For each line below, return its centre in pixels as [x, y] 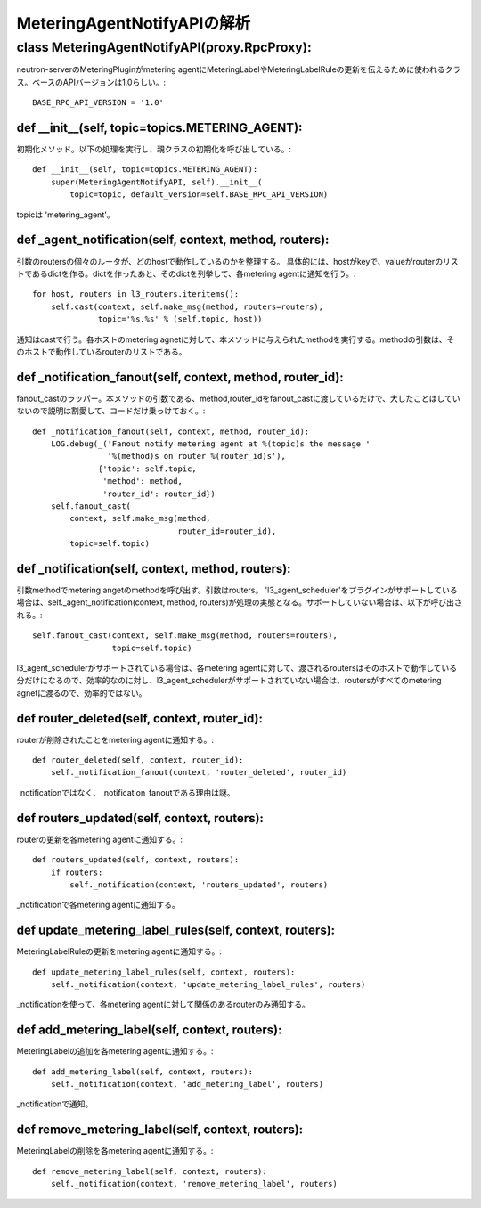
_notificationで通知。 [55, 1104]
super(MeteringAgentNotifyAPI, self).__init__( [156, 182]
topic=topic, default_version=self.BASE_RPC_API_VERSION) [199, 195]
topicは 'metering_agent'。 [65, 215]
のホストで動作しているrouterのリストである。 [102, 351]
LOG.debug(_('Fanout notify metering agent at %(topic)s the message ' [210, 444]
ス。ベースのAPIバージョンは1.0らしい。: [91, 82]
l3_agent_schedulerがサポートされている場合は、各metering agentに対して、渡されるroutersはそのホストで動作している [237, 667]
